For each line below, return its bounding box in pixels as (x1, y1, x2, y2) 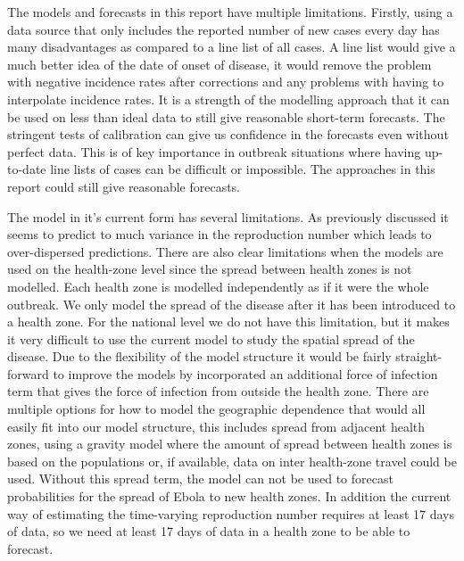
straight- (395, 347, 443, 366)
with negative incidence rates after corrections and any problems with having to (7, 72, 444, 91)
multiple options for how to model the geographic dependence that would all (7, 400, 426, 418)
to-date (7, 160, 46, 178)
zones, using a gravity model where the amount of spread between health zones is (7, 434, 452, 453)
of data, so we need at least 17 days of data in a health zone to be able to (7, 522, 410, 540)
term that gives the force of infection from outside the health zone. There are (7, 382, 429, 400)
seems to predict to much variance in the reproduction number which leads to (7, 225, 432, 243)
